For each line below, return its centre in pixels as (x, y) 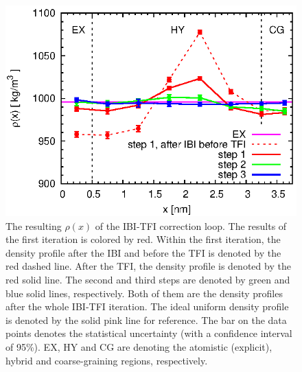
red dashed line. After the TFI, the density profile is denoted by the (148, 266)
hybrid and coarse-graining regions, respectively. (107, 360)
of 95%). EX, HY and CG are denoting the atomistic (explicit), (139, 346)
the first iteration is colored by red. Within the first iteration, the (143, 239)
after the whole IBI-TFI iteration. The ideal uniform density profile (147, 306)
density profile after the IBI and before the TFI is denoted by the (143, 252)
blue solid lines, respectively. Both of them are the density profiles (144, 293)
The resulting (34, 225)
